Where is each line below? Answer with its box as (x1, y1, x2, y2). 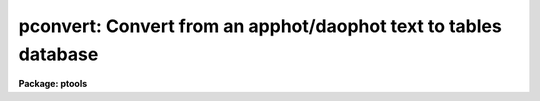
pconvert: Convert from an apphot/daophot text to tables (18, 15, 502, 37)
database (18, 43, 99, 65)
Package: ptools (18, 78, 88, 90)
